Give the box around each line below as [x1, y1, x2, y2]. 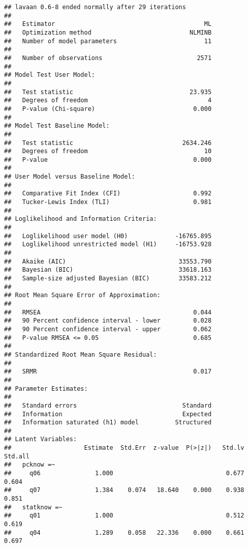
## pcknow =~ [4, 461, 55, 469]
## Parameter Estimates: [4, 385, 88, 392]
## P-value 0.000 [4, 156, 212, 163]
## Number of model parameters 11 [4, 37, 212, 45]
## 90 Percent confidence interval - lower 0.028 [4, 317, 212, 325]
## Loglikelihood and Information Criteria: [4, 215, 157, 223]
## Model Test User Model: [4, 71, 95, 79]
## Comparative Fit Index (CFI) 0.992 [4, 190, 212, 197]
